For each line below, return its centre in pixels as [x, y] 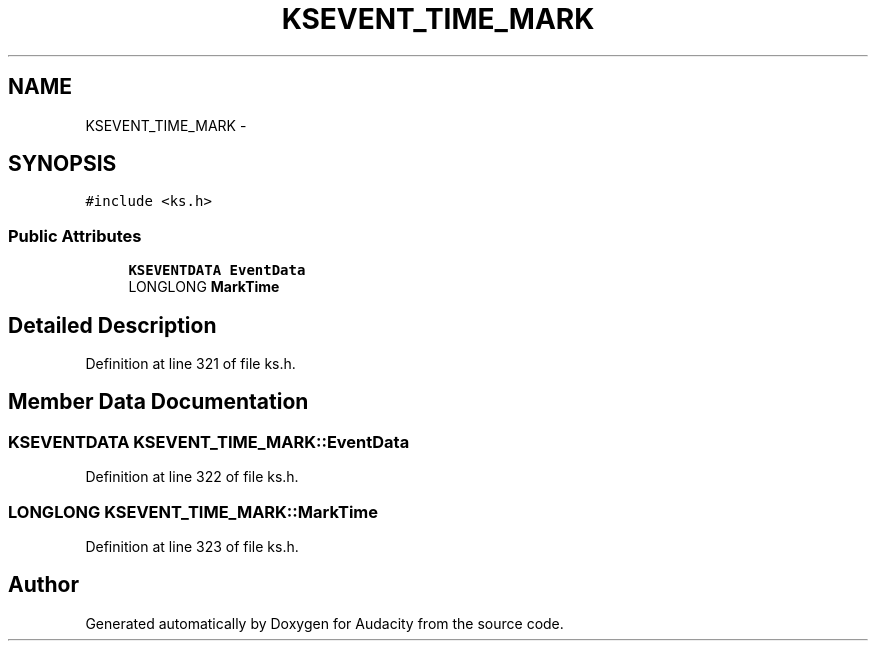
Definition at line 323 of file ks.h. [192, 546]
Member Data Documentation [158, 402]
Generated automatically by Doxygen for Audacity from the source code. [324, 623]
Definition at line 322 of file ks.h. [192, 477]
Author [43, 585]
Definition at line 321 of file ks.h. [190, 364]
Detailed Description [112, 325]
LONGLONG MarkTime [204, 287]
